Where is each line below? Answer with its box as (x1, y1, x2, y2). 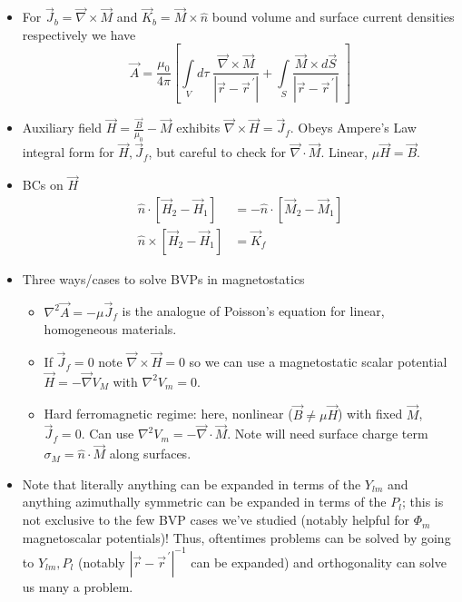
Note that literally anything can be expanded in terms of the (22, 474, 361, 493)
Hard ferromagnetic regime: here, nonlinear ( (44, 404, 293, 423)
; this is (401, 492, 444, 511)
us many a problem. (22, 577, 133, 596)
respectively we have (22, 25, 136, 44)
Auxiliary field (22, 118, 102, 137)
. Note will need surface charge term (227, 424, 428, 443)
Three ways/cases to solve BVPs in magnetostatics (22, 269, 305, 288)
